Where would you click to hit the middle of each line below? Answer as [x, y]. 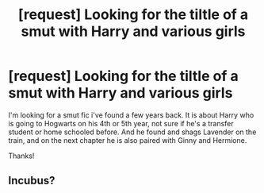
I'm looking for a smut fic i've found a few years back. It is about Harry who [131, 115]
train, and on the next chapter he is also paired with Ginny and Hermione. [128, 140]
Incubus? [32, 181]
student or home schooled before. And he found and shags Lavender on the [132, 132]
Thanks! [21, 156]
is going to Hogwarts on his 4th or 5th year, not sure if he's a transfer [121, 123]
